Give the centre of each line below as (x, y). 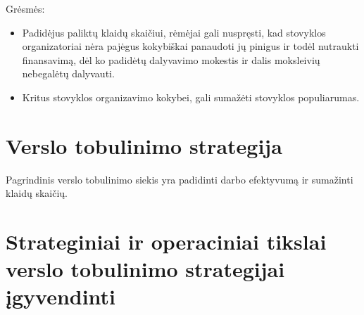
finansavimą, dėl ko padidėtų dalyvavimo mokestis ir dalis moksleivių (171, 59)
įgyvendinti (61, 296)
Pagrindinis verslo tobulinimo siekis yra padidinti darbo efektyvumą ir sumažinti (180, 179)
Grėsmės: (25, 8)
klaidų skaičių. (37, 193)
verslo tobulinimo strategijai (145, 269)
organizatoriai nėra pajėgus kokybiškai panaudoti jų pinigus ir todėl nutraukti (190, 46)
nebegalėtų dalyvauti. (68, 73)
